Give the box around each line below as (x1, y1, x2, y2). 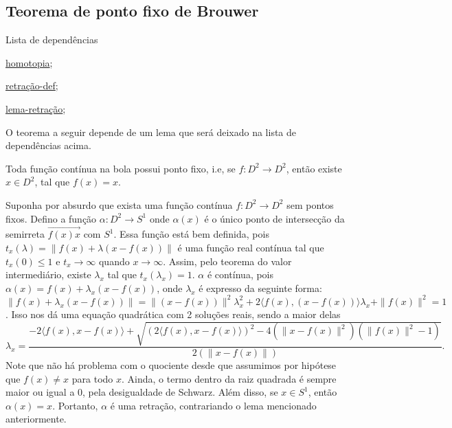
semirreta (5, 227, 45, 241)
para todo (71, 371, 113, 385)
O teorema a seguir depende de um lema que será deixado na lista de (5, 124, 297, 139)
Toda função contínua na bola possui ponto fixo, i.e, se (5, 161, 236, 175)
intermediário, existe (5, 267, 91, 282)
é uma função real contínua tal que (177, 240, 324, 254)
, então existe (286, 161, 342, 175)
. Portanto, (52, 398, 98, 412)
